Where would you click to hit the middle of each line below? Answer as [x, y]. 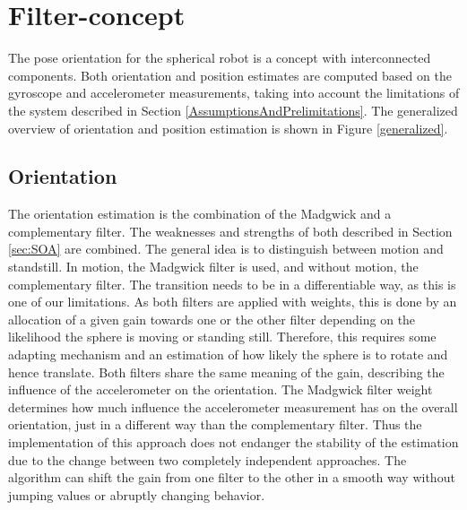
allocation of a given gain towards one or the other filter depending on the [212, 319]
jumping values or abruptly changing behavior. [137, 494]
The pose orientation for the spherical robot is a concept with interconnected [220, 58]
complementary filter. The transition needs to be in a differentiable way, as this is [232, 284]
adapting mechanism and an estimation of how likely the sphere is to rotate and [228, 354]
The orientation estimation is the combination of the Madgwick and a [200, 214]
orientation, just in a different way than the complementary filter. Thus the [215, 424]
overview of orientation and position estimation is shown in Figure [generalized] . [228, 128]
